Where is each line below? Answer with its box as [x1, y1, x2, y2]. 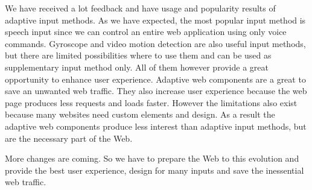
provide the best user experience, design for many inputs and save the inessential [5, 163, 304, 176]
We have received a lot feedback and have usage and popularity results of [5, 2, 276, 14]
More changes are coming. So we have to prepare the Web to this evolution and [5, 152, 299, 165]
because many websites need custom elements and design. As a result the [5, 108, 275, 121]
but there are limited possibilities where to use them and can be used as [5, 49, 272, 62]
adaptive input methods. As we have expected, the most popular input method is [5, 13, 306, 26]
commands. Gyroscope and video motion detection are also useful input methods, [5, 37, 306, 49]
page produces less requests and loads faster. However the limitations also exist [5, 96, 298, 109]
